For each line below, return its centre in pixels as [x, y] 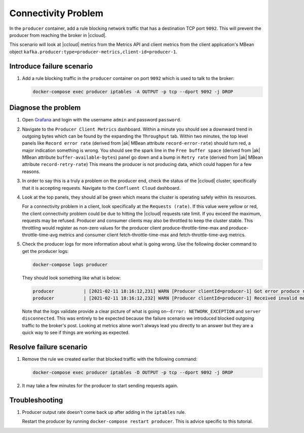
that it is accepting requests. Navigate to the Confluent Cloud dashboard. [101, 188]
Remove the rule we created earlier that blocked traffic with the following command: [110, 359]
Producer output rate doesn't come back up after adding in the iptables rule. [104, 412]
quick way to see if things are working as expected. [76, 333]
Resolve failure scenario [48, 347]
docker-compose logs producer [70, 265]
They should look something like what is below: [71, 278]
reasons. [31, 171]
